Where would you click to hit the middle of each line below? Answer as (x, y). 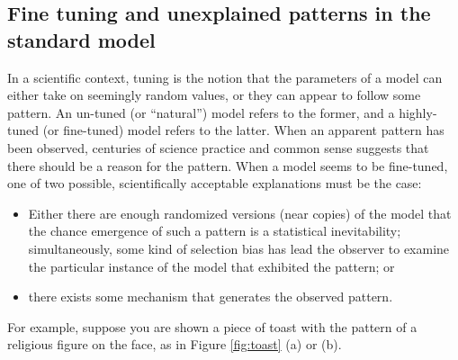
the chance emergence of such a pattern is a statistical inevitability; (215, 231)
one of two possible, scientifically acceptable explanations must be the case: (215, 183)
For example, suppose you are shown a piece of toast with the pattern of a (212, 326)
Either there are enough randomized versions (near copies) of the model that (240, 213)
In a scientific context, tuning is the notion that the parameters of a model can (225, 77)
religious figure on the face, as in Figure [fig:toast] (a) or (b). (175, 344)
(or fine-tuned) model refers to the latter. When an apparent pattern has (243, 130)
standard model (81, 39)
